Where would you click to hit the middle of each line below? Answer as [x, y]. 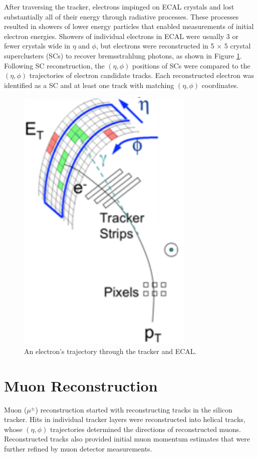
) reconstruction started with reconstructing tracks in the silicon [134, 409]
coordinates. [220, 85]
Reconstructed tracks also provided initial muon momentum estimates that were [127, 439]
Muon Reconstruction [81, 385]
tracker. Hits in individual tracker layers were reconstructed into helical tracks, [125, 419]
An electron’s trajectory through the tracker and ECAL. [110, 351]
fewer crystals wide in [37, 46]
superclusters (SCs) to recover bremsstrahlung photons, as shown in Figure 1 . [123, 55]
